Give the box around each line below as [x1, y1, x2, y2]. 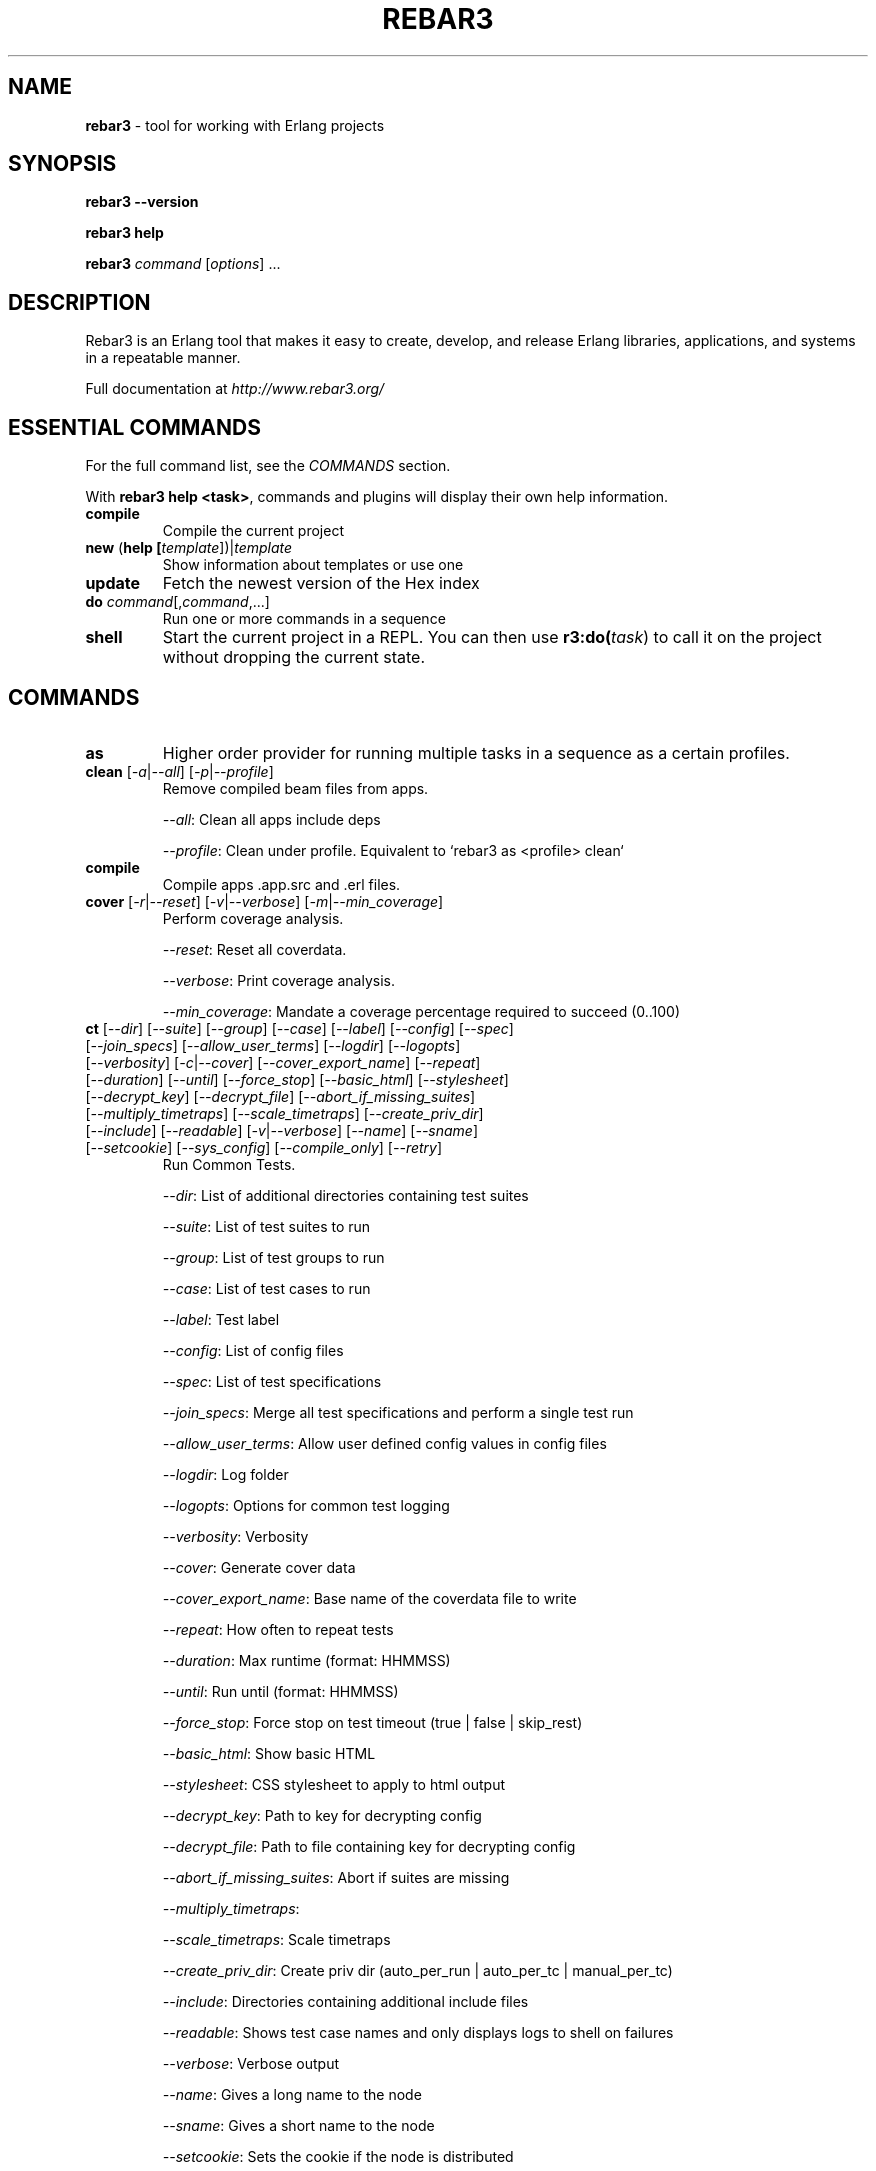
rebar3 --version [85, 193, 199, 211]
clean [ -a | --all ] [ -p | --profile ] [85, 762, 274, 780]
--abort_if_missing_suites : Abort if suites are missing [162, 1868, 510, 1886]
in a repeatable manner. [85, 349, 241, 367]
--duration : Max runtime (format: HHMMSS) [162, 1651, 451, 1669]
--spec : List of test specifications [162, 1372, 382, 1390]
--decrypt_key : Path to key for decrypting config [162, 1806, 482, 1824]
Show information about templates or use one [162, 556, 464, 574]
